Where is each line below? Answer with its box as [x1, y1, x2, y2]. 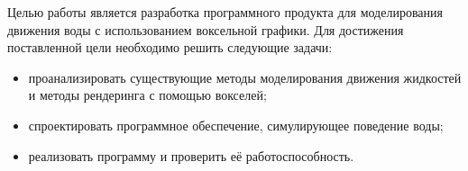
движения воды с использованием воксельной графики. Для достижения [7, 20, 404, 39]
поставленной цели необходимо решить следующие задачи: [7, 38, 333, 57]
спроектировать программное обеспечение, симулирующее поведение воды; [28, 115, 444, 134]
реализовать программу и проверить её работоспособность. [28, 146, 354, 165]
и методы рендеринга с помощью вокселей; [28, 85, 267, 104]
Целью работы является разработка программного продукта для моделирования [7, 3, 443, 21]
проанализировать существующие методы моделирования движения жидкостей [28, 67, 462, 86]
